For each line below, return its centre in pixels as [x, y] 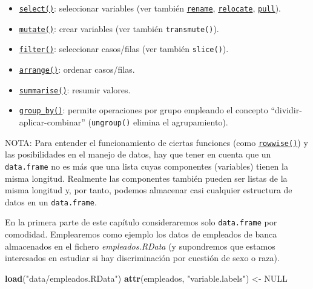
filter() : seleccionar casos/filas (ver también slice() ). [124, 49]
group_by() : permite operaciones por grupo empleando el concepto [143, 110]
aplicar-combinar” [52, 121]
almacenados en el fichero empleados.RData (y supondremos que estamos [140, 246]
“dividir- [286, 110]
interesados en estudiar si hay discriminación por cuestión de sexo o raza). [142, 258]
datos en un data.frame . [51, 201]
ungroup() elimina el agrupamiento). [160, 121]
